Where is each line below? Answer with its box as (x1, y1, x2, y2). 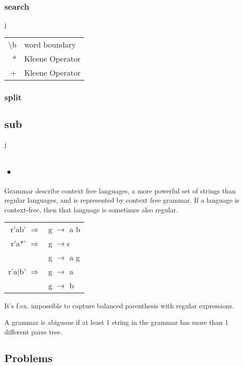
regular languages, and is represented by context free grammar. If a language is (4, 195, 240, 205)
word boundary (24, 38, 76, 50)
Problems (4, 350, 53, 365)
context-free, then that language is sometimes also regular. (4, 204, 178, 214)
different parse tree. (4, 326, 63, 336)
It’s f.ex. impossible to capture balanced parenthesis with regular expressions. (4, 301, 234, 311)
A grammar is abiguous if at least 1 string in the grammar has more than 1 (4, 317, 228, 327)
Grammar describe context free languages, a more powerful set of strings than (4, 185, 236, 195)
